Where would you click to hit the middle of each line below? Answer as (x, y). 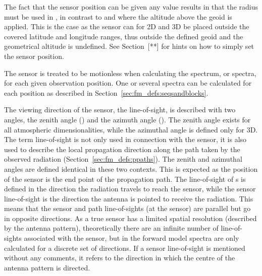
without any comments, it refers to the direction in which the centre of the (120, 258)
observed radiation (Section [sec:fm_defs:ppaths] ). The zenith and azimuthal (123, 159)
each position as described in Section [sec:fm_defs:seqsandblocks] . (106, 92)
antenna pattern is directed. (47, 267)
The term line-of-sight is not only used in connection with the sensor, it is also (125, 139)
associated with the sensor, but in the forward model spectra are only (132, 238)
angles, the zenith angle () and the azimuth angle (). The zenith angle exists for (127, 119)
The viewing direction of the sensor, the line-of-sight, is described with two (120, 110)
